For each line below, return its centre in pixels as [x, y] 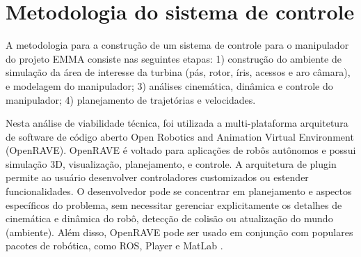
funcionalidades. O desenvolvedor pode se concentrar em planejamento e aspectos [179, 191]
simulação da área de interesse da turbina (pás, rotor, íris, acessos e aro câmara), [178, 72]
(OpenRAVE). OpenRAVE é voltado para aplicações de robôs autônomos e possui [181, 150]
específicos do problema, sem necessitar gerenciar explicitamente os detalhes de [174, 204]
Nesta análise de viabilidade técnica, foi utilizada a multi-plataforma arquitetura [177, 123]
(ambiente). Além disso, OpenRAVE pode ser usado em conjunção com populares [179, 232]
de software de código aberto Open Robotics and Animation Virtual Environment [180, 136]
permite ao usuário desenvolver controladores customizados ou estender [157, 177]
